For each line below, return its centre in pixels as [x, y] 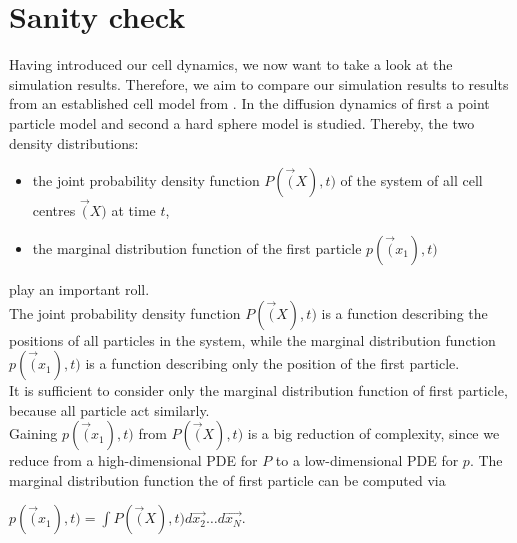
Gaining [33, 433]
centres [54, 210]
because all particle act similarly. [109, 409]
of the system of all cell [411, 180]
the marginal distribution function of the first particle [197, 247]
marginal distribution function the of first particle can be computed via [227, 479]
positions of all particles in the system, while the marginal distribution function [252, 339]
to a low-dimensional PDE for [367, 460]
